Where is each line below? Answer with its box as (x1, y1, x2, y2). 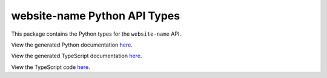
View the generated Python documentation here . (11, 41, 133, 48)
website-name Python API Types (11, 9, 180, 22)
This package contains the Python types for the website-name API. (11, 30, 182, 37)
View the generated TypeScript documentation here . (11, 52, 142, 60)
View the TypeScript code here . (11, 63, 90, 71)
